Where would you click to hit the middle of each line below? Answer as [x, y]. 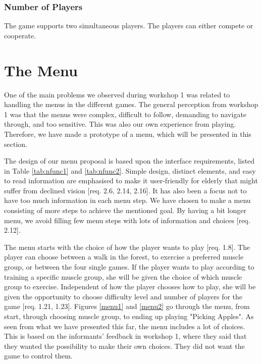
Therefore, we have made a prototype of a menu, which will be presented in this [128, 134]
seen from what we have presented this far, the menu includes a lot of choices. [125, 326]
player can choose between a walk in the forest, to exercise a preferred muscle [124, 257]
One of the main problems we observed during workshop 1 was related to [117, 94]
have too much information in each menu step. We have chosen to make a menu [127, 200]
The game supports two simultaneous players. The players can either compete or [129, 25]
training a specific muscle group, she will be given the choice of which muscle [123, 276]
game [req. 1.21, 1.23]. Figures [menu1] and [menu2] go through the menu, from [127, 306]
